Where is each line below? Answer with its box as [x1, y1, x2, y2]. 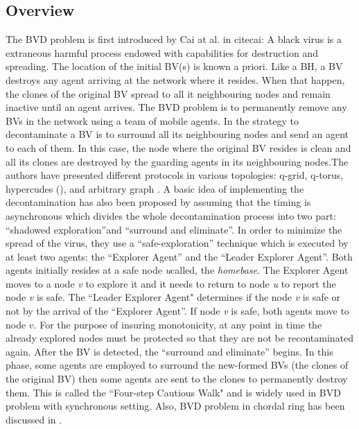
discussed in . [6, 412, 62, 426]
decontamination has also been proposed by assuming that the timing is [6, 195, 311, 209]
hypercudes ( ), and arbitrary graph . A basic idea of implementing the [6, 181, 304, 195]
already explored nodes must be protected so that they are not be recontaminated [6, 331, 354, 345]
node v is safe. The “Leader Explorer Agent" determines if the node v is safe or [6, 290, 341, 304]
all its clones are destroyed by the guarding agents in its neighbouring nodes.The [6, 154, 349, 168]
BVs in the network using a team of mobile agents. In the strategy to [6, 113, 299, 128]
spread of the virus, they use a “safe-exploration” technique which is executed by [6, 236, 349, 250]
